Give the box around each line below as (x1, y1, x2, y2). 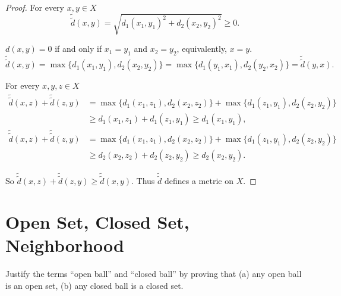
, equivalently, (176, 42, 227, 55)
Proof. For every (5, 1, 64, 13)
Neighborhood (5, 233, 124, 257)
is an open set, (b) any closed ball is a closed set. (5, 279, 184, 291)
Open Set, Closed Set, (5, 210, 190, 234)
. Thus (131, 175, 155, 187)
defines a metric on (164, 175, 233, 187)
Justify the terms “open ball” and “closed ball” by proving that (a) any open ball (5, 267, 302, 280)
